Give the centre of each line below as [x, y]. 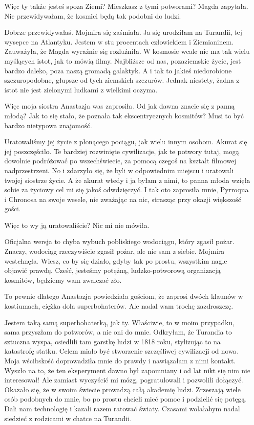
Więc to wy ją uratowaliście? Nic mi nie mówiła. [77, 225]
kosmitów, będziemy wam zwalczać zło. [63, 280]
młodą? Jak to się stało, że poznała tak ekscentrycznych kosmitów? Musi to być [124, 115]
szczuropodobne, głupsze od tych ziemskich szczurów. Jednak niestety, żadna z [122, 80]
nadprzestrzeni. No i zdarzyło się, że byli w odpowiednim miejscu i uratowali [119, 170]
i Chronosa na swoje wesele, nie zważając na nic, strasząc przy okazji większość [123, 199]
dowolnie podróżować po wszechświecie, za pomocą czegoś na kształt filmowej [120, 161]
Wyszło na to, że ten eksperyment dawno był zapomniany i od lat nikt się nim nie [127, 370]
